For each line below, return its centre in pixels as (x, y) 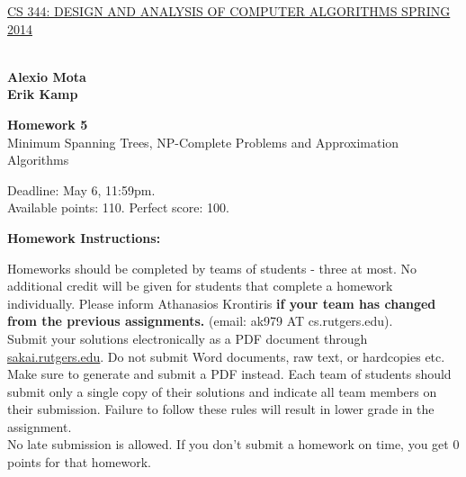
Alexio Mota (47, 76)
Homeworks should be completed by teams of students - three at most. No (212, 268)
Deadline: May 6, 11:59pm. (81, 189)
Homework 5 (48, 124)
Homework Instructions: (84, 237)
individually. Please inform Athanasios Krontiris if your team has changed (222, 303)
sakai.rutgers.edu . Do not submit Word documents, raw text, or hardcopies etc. (226, 356)
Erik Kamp (43, 94)
